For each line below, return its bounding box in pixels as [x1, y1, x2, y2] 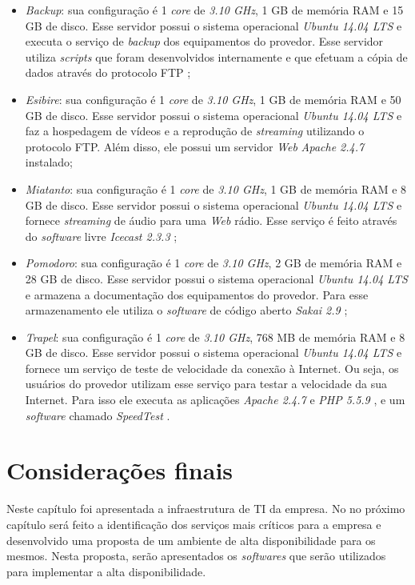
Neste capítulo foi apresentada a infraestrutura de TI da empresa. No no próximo [6, 500, 405, 517]
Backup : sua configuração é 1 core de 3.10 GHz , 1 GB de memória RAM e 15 [25, 2, 404, 18]
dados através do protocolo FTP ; [25, 64, 191, 81]
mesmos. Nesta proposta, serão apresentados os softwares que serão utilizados [6, 547, 386, 564]
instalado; [25, 154, 74, 170]
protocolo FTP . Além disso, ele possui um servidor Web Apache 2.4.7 [25, 138, 365, 154]
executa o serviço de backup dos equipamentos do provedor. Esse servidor [25, 33, 384, 50]
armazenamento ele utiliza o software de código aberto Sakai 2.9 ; [25, 302, 348, 319]
